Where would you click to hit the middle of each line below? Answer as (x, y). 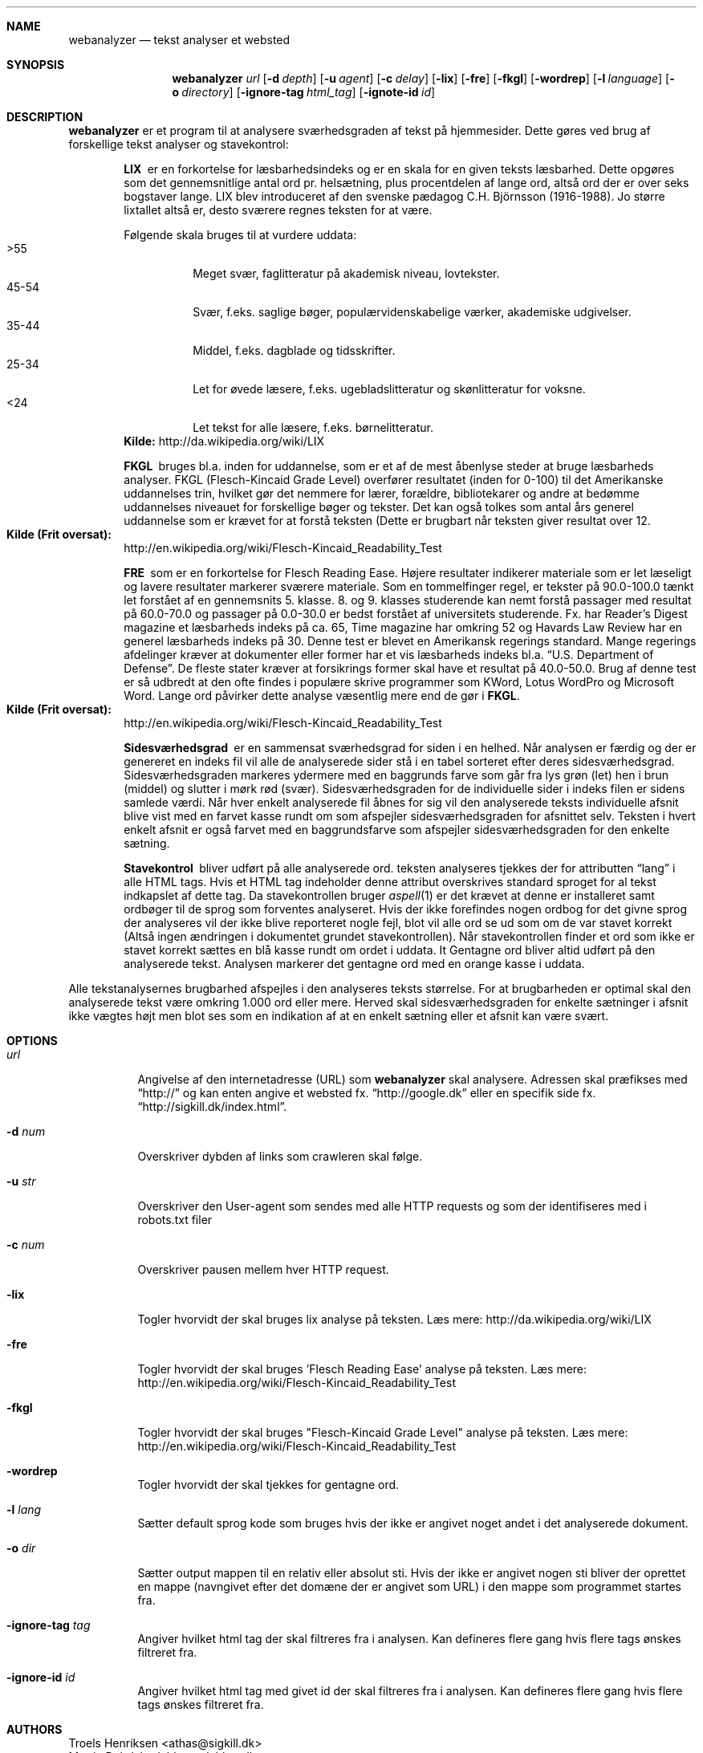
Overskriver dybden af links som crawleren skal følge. (280, 1156)
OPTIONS (32, 1041)
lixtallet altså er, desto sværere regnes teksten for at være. (278, 210)
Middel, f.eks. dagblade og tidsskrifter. (294, 350)
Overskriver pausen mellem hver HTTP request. (263, 1269)
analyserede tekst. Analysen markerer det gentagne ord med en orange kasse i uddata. (354, 964)
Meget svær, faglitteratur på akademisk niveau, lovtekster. (346, 273)
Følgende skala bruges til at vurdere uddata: (240, 235)
